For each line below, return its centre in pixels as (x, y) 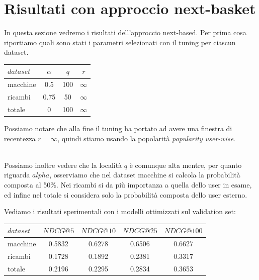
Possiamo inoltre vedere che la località (63, 165)
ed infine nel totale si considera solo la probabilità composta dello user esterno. (126, 194)
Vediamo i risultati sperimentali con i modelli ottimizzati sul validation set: (120, 211)
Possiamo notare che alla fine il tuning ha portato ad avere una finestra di (118, 128)
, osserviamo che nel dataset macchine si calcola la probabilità (145, 175)
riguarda (17, 175)
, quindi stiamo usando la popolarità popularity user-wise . (146, 138)
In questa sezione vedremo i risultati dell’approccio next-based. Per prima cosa (125, 32)
